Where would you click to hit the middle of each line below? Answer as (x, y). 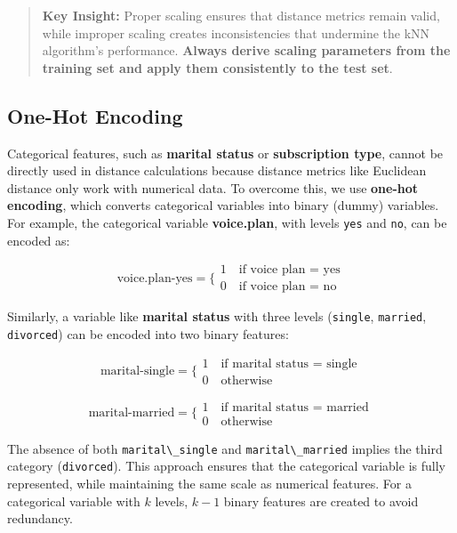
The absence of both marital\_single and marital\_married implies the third (225, 448)
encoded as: (39, 240)
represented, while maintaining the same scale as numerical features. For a (209, 484)
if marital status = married (295, 407)
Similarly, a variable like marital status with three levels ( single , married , (217, 316)
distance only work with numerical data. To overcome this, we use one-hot (213, 187)
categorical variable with (74, 501)
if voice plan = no (288, 287)
